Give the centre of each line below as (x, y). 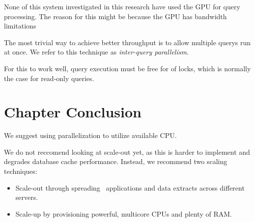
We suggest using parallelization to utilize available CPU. (90, 135)
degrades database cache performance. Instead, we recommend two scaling (116, 161)
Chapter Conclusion (73, 112)
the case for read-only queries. (49, 78)
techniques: (21, 171)
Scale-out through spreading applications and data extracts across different (130, 187)
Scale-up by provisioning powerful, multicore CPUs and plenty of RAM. (124, 213)
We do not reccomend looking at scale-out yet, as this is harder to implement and (127, 152)
